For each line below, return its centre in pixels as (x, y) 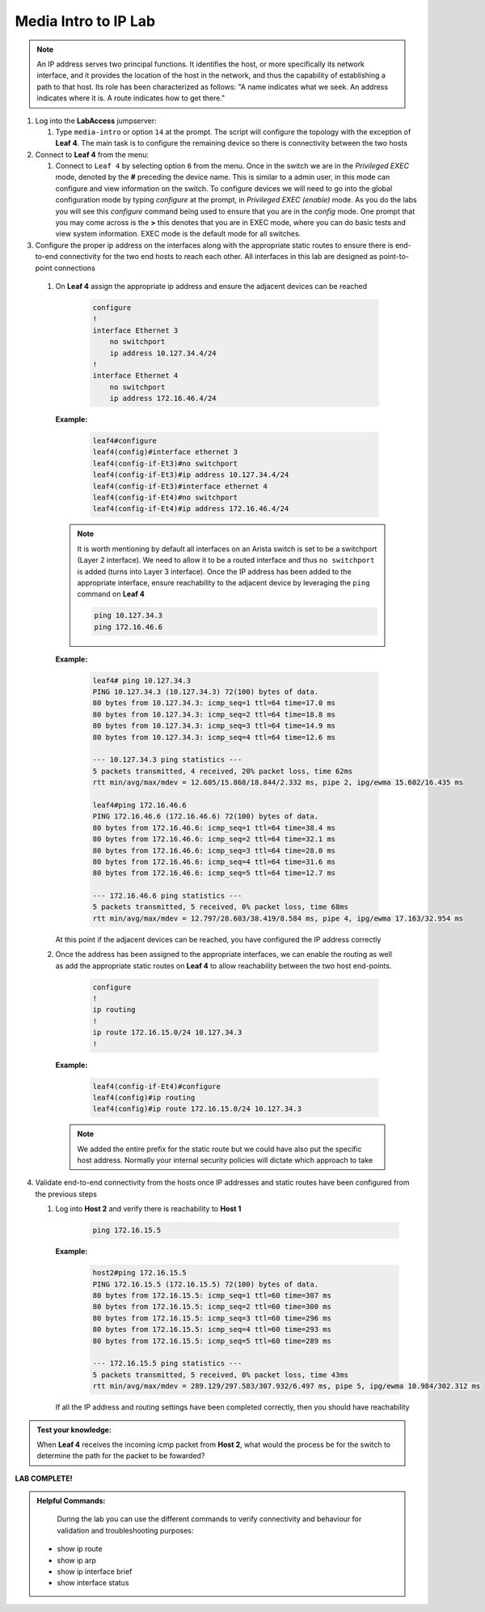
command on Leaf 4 (111, 594)
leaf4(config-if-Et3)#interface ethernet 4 (180, 486)
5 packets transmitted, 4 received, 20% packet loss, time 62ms (223, 771)
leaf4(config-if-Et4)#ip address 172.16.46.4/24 (191, 509)
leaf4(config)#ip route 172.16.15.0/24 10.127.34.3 (197, 1109)
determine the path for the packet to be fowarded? (121, 1456)
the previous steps (66, 1193)
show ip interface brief (95, 1572)
